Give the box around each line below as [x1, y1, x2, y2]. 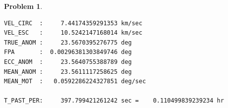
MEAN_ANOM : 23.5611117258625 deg [4, 68, 132, 75]
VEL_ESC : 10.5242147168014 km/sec [4, 29, 143, 37]
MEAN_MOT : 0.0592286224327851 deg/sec [4, 78, 146, 85]
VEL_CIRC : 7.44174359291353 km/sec [4, 19, 143, 27]
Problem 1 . [4, 1, 43, 11]
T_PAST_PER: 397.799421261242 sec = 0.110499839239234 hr [4, 97, 224, 105]
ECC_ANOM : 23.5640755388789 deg [4, 58, 132, 65]
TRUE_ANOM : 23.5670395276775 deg [4, 39, 132, 46]
